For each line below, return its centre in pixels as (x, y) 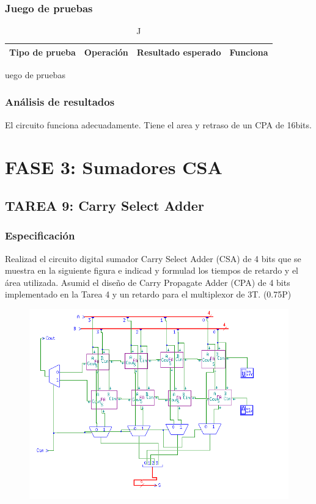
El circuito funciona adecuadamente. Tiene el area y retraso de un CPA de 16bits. (158, 124)
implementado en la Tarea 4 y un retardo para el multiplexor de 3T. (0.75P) (148, 294)
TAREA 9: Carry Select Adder (105, 206)
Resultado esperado (179, 52)
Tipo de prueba (42, 52)
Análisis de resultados (60, 102)
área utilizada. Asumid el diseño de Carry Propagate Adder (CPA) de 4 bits (148, 282)
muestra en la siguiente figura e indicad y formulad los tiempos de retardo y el (152, 270)
